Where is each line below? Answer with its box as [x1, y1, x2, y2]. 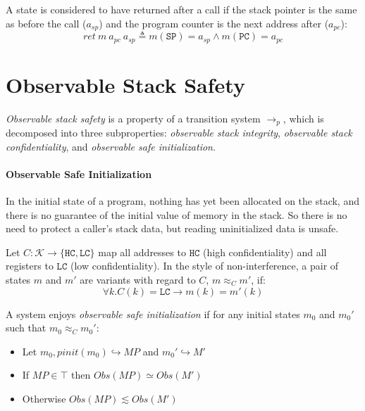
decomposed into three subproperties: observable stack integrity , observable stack [6, 125, 352, 140]
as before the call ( [6, 15, 87, 30]
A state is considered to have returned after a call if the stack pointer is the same [6, 2, 357, 16]
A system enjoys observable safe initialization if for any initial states [6, 306, 300, 321]
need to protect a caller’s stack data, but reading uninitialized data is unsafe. [6, 221, 339, 236]
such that [6, 320, 47, 335]
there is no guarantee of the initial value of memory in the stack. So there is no [6, 207, 347, 222]
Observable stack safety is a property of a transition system [6, 110, 261, 125]
